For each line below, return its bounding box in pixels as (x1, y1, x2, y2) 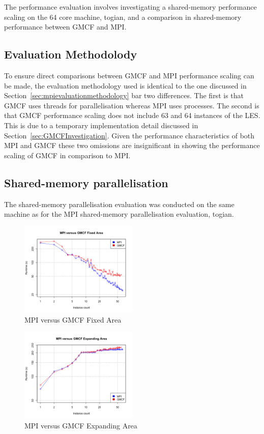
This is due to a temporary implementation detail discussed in (4, 120, 198, 130)
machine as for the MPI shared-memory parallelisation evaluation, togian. (4, 209, 234, 219)
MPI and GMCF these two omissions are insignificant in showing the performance (4, 140, 260, 151)
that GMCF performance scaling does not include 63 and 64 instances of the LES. (4, 110, 260, 121)
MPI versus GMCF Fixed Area (24, 314, 122, 325)
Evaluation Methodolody (4, 46, 137, 62)
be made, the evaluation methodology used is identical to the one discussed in (4, 80, 247, 91)
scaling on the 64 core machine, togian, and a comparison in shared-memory (4, 11, 242, 22)
